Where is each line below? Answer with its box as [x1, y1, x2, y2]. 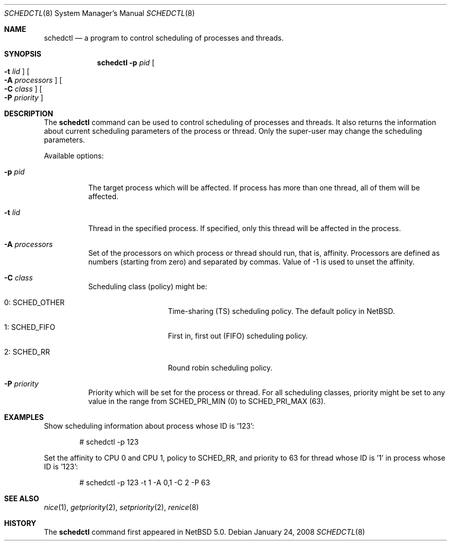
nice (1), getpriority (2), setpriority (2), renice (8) [44, 503, 199, 512]
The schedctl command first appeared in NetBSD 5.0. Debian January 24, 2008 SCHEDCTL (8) [44, 528, 365, 536]
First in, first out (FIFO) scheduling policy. [168, 331, 308, 340]
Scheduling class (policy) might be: [88, 282, 207, 291]
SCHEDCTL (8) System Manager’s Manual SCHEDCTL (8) [4, 9, 195, 17]
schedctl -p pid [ [97, 58, 154, 67]
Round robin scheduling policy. [168, 363, 273, 372]
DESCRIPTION [4, 109, 54, 118]
